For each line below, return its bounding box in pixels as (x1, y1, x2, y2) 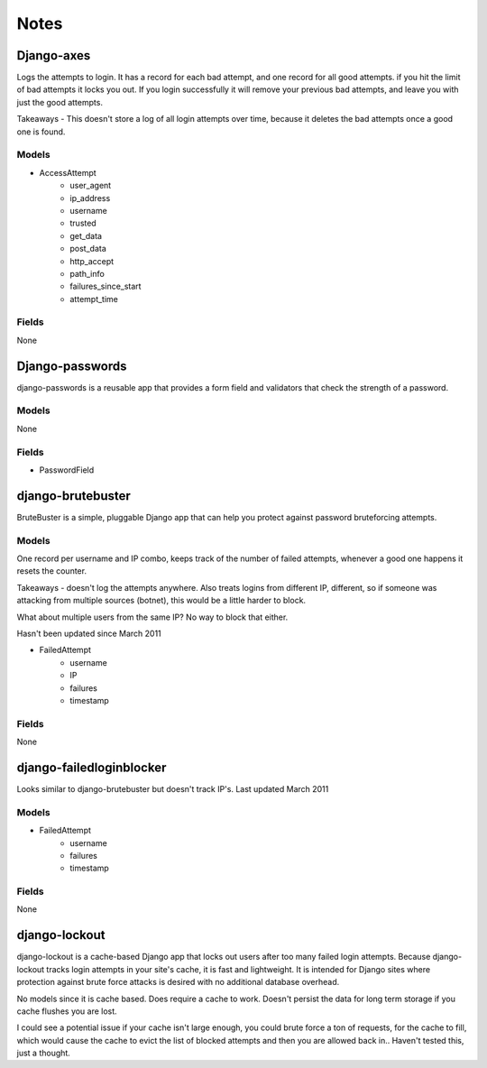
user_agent (69, 180, 112, 191)
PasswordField (39, 465, 95, 475)
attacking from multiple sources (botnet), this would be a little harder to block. (16, 595, 307, 606)
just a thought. (16, 1047, 71, 1059)
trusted (69, 217, 96, 229)
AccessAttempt (39, 167, 96, 178)
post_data (69, 244, 107, 254)
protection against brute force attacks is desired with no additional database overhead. (16, 977, 340, 988)
